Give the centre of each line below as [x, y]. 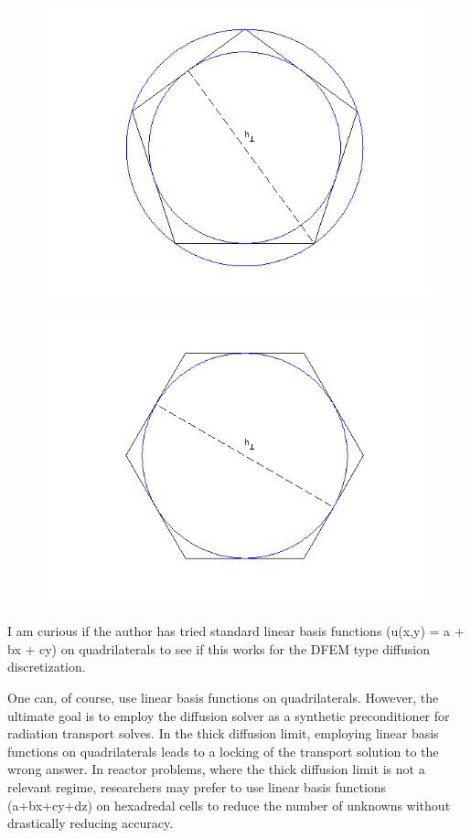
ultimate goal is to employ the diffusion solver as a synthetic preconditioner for [229, 715]
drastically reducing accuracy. [91, 823]
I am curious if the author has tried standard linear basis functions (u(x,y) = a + [236, 631]
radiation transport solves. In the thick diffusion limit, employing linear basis [223, 733]
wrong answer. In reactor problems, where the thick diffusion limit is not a [216, 769]
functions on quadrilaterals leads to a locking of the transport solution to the [223, 751]
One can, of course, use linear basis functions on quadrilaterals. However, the [223, 697]
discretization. [47, 667]
